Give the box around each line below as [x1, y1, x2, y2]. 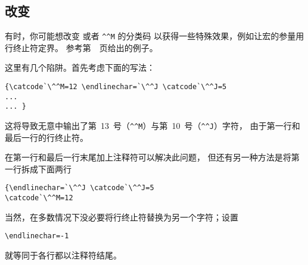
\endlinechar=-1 [5, 232, 69, 241]
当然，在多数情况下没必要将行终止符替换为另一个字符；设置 [5, 210, 238, 223]
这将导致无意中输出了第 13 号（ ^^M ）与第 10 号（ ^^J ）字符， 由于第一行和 [5, 119, 300, 132]
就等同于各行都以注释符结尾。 [5, 249, 122, 261]
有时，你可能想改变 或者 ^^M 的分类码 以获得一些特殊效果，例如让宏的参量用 [5, 30, 304, 42]
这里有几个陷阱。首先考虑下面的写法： [5, 61, 155, 74]
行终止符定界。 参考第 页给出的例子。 [5, 41, 158, 53]
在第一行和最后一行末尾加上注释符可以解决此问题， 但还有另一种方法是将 [5, 151, 291, 163]
